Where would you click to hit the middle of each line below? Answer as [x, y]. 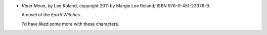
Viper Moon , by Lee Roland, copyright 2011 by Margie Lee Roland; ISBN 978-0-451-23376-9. [116, 6]
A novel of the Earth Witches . [51, 15]
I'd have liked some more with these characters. [70, 24]
